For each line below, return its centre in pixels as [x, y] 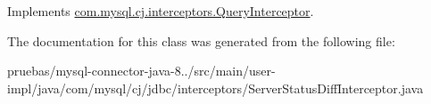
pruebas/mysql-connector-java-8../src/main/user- [141, 71]
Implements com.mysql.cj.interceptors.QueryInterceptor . [161, 11]
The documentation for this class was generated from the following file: [201, 40]
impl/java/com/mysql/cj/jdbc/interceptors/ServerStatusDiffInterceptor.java [215, 88]
